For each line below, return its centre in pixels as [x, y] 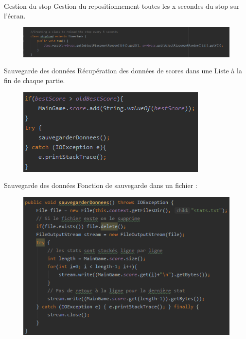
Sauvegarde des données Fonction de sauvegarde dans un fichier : [101, 185]
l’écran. [15, 15]
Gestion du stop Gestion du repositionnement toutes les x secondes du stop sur [122, 6]
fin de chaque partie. [35, 80]
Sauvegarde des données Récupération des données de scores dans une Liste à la [123, 71]
